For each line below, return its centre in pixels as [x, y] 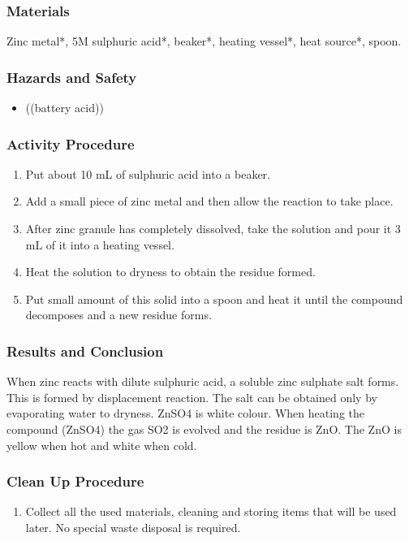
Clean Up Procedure [75, 481]
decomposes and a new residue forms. [118, 315]
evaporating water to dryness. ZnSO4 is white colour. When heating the [186, 413]
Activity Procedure [71, 143]
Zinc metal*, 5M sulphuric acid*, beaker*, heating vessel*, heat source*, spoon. [204, 41]
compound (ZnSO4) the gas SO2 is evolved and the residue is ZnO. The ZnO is [204, 429]
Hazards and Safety [72, 77]
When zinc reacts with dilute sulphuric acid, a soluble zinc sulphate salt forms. [203, 381]
